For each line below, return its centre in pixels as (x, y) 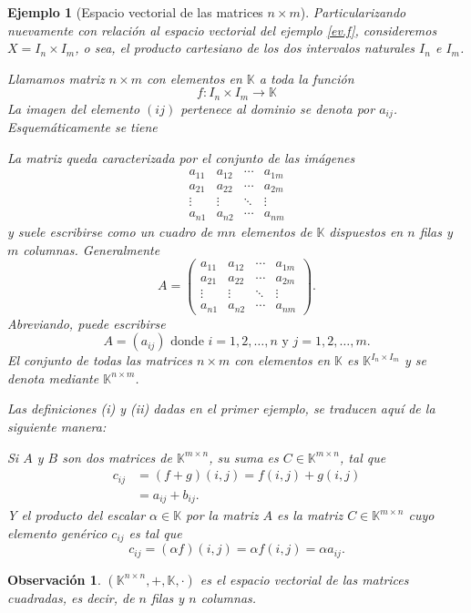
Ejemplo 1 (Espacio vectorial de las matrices (135, 12)
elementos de (276, 231)
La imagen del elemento (74, 108)
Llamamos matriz (56, 78)
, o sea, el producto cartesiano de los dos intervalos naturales (245, 48)
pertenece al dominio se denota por (278, 108)
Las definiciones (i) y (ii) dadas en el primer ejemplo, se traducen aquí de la (221, 409)
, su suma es (244, 457)
